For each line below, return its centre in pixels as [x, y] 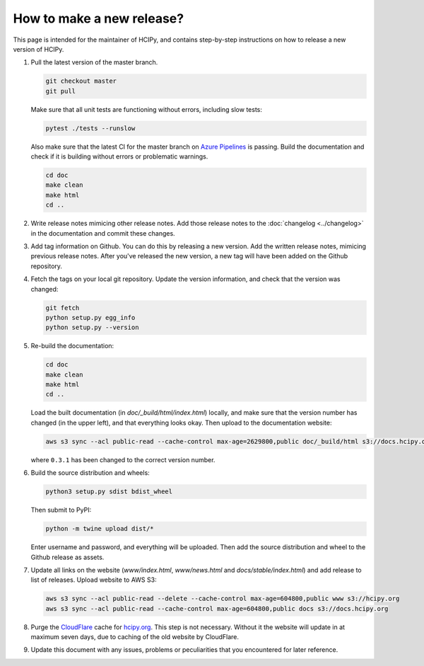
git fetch [63, 308]
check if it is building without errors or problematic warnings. [119, 156]
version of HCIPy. [39, 49]
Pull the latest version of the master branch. [94, 62]
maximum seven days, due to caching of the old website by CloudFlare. [135, 637]
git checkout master [81, 81]
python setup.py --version [92, 328]
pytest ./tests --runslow [90, 128]
